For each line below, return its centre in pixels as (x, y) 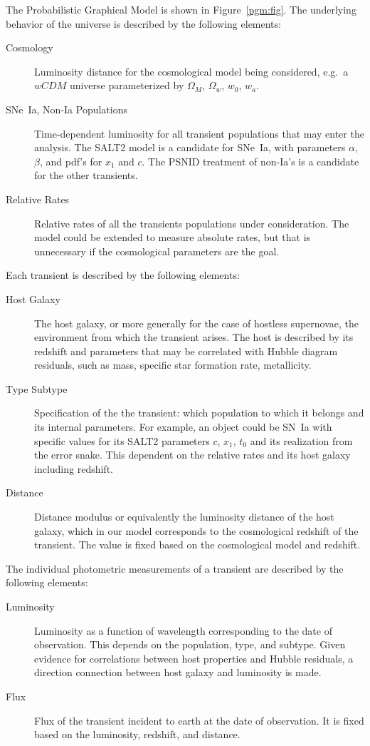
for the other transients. (86, 175)
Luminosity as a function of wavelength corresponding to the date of (183, 630)
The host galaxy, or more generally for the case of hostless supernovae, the (197, 323)
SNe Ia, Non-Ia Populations (67, 109)
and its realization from (301, 440)
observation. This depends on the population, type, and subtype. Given (190, 644)
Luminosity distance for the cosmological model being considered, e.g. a (191, 71)
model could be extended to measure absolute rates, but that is (173, 237)
